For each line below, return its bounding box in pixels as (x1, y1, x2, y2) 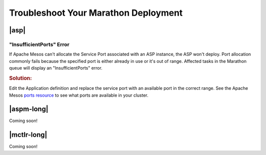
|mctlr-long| (9, 130, 48, 139)
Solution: (9, 75, 32, 81)
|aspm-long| (9, 105, 49, 113)
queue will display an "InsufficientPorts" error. (9, 65, 103, 71)
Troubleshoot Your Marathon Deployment (9, 7, 183, 18)
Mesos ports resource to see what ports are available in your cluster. (9, 92, 149, 98)
